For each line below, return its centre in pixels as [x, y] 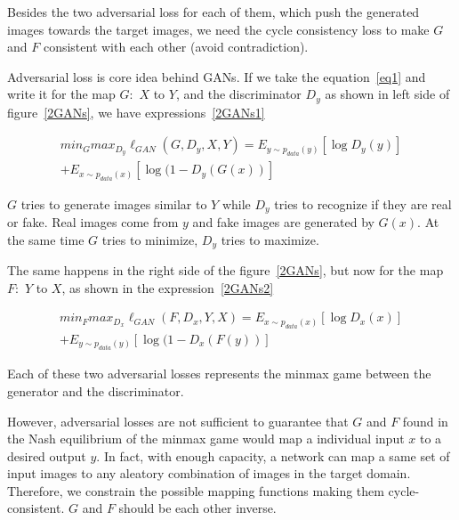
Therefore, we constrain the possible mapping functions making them [196, 490]
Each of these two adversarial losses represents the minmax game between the [219, 374]
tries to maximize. [270, 239]
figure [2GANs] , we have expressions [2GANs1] [136, 112]
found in [425, 421]
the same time [46, 239]
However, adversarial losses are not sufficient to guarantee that [178, 421]
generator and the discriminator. [96, 390]
